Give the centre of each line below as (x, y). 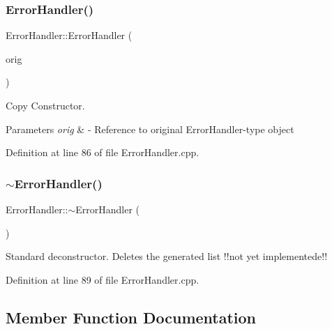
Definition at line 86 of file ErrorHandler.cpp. (103, 152)
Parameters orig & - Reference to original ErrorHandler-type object (150, 129)
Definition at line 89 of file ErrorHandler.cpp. (103, 279)
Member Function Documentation (131, 317)
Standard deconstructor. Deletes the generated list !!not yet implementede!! (167, 256)
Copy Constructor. (45, 105)
